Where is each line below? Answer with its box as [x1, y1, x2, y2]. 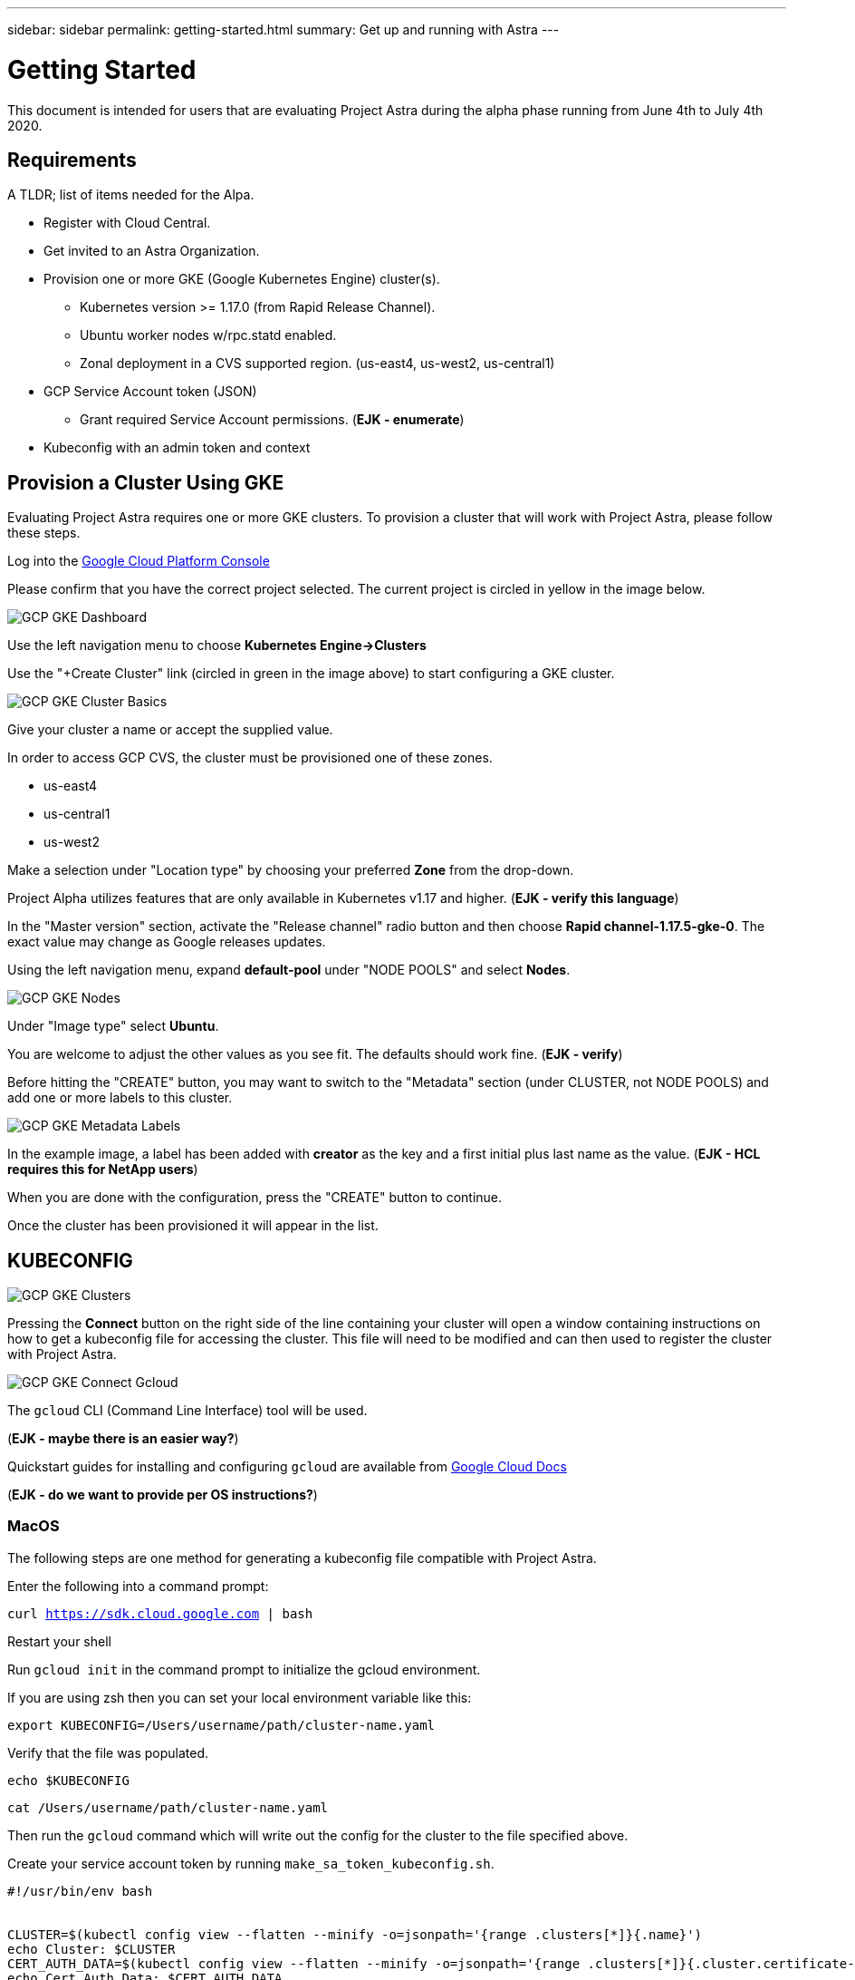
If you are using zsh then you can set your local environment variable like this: [7, 1689, 472, 1705]
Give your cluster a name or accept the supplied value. [7, 722, 333, 738]
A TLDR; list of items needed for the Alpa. [7, 187, 255, 203]
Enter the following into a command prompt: [7, 1577, 269, 1594]
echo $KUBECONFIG [7, 1772, 130, 1788]
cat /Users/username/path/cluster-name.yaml [7, 1800, 329, 1815]
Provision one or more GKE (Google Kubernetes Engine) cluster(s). [43, 271, 440, 287]
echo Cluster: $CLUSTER [7, 1941, 176, 1956]
